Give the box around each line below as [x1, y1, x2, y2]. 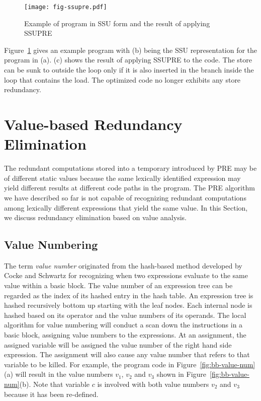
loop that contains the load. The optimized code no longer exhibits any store [4, 74, 241, 85]
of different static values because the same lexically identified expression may [4, 172, 241, 183]
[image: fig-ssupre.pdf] [24, 4, 107, 11]
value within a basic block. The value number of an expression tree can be [4, 280, 233, 291]
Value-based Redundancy [4, 114, 183, 134]
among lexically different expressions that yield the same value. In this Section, [4, 202, 248, 213]
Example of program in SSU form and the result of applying [24, 18, 210, 28]
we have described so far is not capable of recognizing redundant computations [4, 192, 246, 203]
